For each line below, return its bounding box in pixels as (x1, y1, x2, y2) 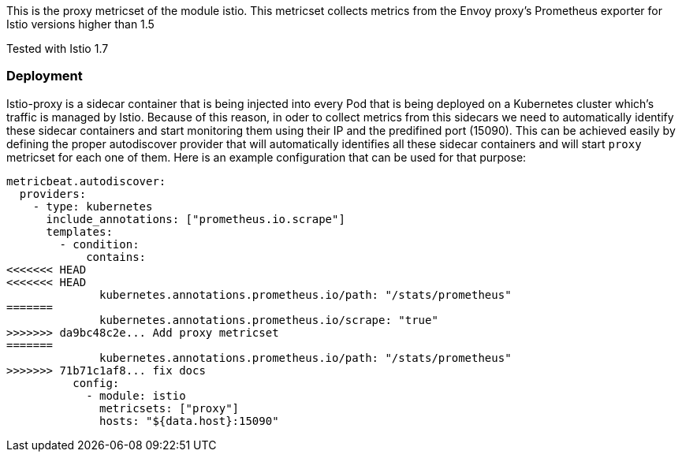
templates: (46, 225, 113, 238)
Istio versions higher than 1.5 (6, 17, 155, 31)
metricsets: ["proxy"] (99, 401, 240, 415)
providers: (19, 187, 87, 200)
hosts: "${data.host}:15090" (99, 414, 279, 427)
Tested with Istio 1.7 (6, 42, 109, 55)
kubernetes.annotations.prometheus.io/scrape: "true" (99, 313, 438, 326)
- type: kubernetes (32, 199, 153, 213)
